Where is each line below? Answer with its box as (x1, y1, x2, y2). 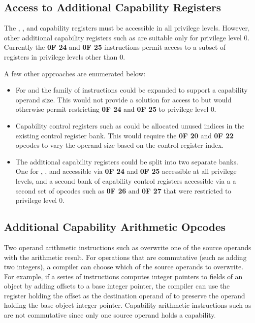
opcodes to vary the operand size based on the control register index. (15, 140, 224, 150)
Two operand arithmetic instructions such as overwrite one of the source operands (4, 242, 251, 252)
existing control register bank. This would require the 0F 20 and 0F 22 (15, 130, 234, 140)
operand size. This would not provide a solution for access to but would (15, 94, 232, 104)
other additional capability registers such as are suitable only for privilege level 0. (4, 32, 250, 42)
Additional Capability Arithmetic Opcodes (4, 219, 226, 234)
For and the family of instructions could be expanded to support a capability (15, 85, 248, 95)
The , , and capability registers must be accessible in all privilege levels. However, (4, 23, 250, 33)
